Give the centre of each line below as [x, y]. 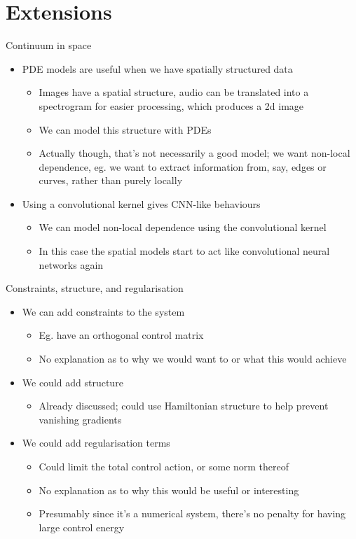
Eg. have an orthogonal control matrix [121, 335]
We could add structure [73, 382]
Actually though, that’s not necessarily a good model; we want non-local [194, 153]
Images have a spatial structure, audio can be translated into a [174, 92]
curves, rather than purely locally [111, 180]
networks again [71, 264]
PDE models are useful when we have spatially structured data [157, 68]
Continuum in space [49, 45]
